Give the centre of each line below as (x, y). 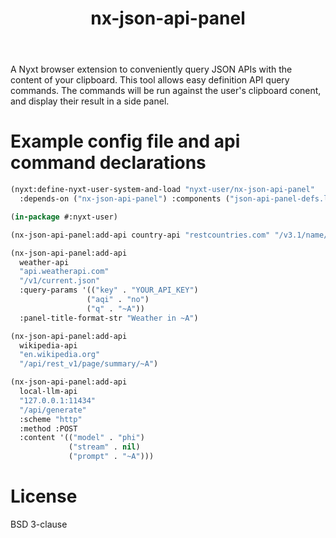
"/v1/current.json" (60, 281)
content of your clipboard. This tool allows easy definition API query (150, 80)
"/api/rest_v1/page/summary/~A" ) (89, 364)
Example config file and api (125, 141)
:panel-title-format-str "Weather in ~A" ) (109, 318)
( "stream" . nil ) (104, 447)
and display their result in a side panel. (90, 101)
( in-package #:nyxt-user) (64, 217)
